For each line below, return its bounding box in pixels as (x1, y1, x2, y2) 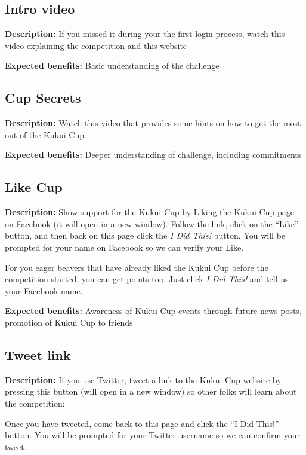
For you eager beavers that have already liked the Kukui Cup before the (5, 261, 268, 273)
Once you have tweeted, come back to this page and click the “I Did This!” (5, 417, 279, 429)
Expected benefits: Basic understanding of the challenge (5, 59, 220, 72)
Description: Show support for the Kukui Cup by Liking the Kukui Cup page (5, 206, 294, 218)
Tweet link (5, 345, 71, 364)
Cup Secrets (5, 88, 81, 107)
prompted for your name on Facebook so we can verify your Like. (5, 240, 244, 253)
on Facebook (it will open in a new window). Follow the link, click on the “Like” (5, 217, 299, 230)
